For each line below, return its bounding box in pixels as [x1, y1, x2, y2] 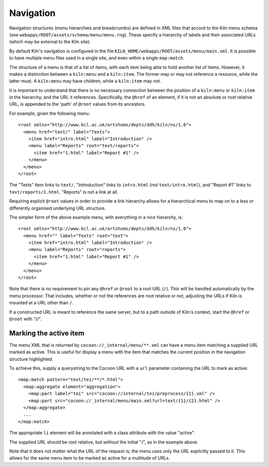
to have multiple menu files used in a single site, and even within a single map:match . [9, 55, 184, 61]
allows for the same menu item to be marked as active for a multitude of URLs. [9, 455, 170, 461]
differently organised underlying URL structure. [9, 205, 106, 211]
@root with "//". [9, 316, 42, 322]
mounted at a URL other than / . [9, 300, 74, 306]
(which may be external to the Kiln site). [9, 39, 91, 45]
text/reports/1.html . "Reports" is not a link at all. [9, 189, 119, 195]
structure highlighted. [9, 356, 53, 362]
